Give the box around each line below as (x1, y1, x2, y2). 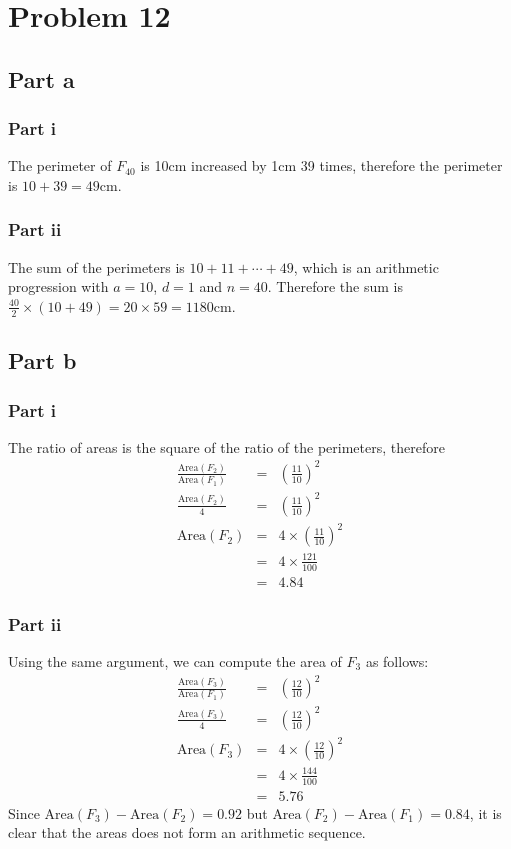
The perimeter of (8, 155, 112, 176)
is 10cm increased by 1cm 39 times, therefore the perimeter (140, 155, 503, 176)
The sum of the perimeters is (8, 256, 185, 277)
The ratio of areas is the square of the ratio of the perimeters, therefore (8, 436, 445, 457)
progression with (8, 276, 109, 297)
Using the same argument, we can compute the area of (8, 650, 342, 671)
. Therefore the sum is (267, 276, 403, 297)
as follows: (365, 650, 429, 671)
